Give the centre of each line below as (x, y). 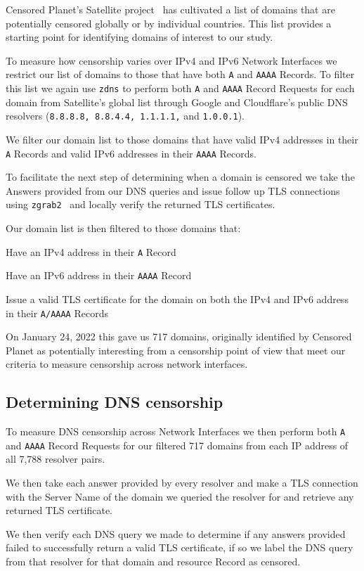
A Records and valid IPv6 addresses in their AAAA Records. (131, 153)
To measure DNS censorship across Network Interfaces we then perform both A (176, 431)
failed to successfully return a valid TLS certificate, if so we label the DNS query (180, 547)
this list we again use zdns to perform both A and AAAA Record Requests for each (180, 88)
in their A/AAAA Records (57, 313)
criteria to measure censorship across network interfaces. (127, 364)
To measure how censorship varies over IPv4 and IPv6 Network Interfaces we (171, 60)
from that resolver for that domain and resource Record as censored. (153, 562)
